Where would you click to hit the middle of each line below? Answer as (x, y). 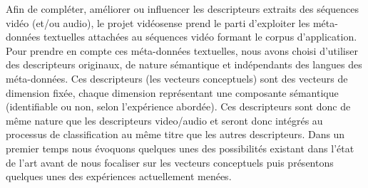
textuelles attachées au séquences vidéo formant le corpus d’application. (200, 37)
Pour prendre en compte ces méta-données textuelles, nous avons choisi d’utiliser (182, 50)
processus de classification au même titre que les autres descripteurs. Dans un (175, 134)
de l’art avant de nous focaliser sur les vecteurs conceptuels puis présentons (170, 162)
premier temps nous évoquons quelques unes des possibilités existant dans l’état (180, 148)
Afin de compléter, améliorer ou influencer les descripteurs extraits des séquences (183, 9)
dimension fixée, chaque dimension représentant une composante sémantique (172, 92)
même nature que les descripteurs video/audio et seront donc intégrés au (164, 120)
